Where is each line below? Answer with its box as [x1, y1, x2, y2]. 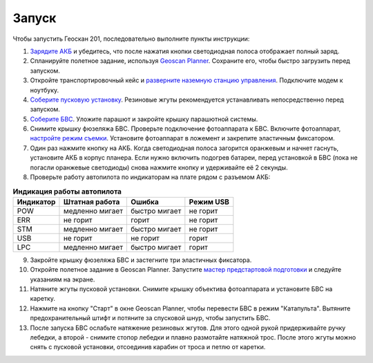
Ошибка [131, 197, 159, 207]
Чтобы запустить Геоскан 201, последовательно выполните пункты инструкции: [12, 35, 250, 43]
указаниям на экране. [30, 275, 95, 283]
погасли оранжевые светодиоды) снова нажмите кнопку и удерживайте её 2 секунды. [30, 163, 288, 171]
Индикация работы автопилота [12, 187, 122, 196]
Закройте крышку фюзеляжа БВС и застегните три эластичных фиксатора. [30, 256, 252, 264]
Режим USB [189, 197, 229, 207]
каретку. [30, 295, 55, 303]
